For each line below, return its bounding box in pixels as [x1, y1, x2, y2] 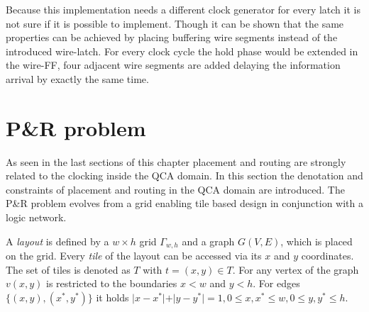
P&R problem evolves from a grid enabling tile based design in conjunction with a [6, 196, 363, 211]
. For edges [253, 276, 300, 291]
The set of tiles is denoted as [6, 262, 131, 277]
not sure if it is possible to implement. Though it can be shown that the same [6, 16, 344, 30]
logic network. [6, 210, 67, 225]
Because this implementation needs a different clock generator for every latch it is [6, 2, 360, 16]
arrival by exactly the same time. [6, 71, 149, 86]
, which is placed [280, 233, 353, 248]
